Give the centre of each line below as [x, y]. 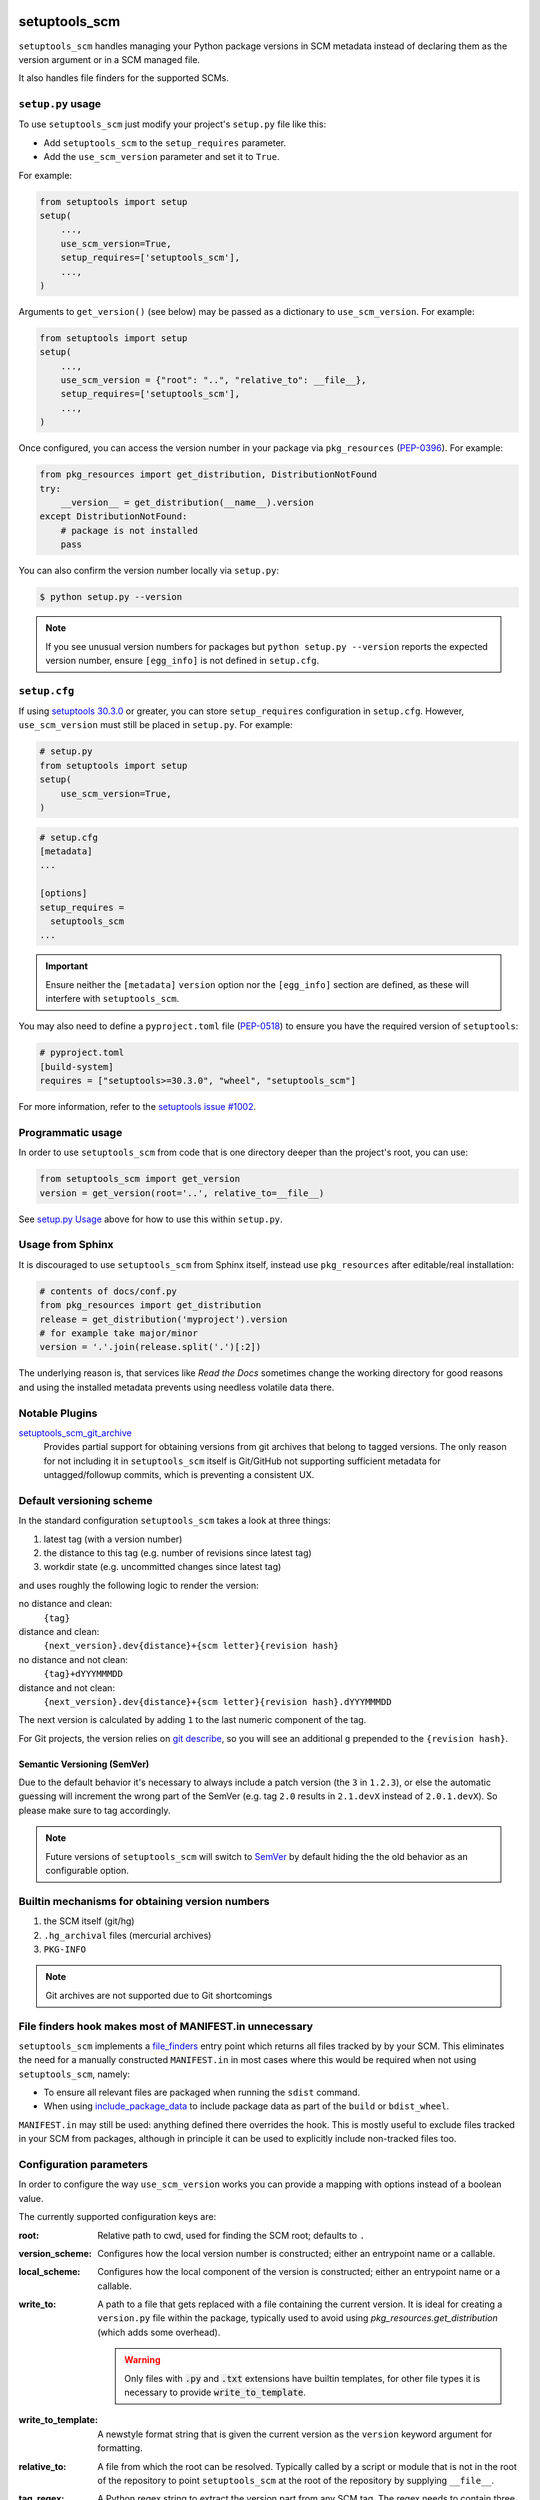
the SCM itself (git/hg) [89, 1921]
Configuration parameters [83, 2164]
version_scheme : [55, 2253]
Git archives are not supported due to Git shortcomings [159, 1995]
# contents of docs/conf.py [108, 1291]
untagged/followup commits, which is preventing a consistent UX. [179, 1475]
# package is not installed [129, 530]
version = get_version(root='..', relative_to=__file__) [182, 1193]
